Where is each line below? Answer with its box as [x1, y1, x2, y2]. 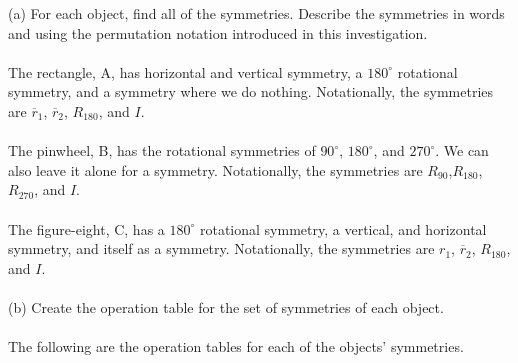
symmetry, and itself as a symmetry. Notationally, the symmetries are [8, 238, 435, 259]
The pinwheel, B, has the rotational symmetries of [8, 140, 316, 161]
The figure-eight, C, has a [8, 218, 165, 239]
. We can [435, 140, 489, 161]
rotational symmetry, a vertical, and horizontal [199, 218, 487, 239]
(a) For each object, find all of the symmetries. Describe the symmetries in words [8, 3, 505, 23]
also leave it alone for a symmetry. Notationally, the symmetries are [8, 159, 423, 180]
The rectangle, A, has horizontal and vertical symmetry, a [8, 61, 363, 82]
